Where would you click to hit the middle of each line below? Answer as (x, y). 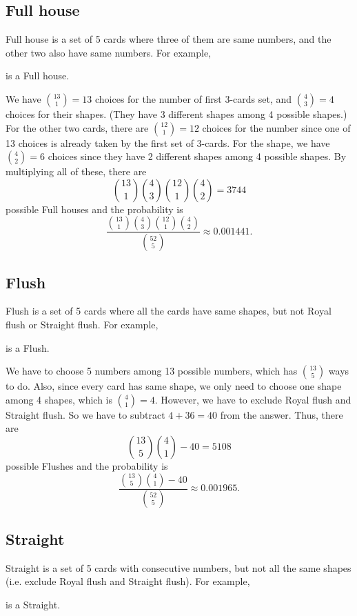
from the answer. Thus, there (282, 414)
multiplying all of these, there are (76, 171)
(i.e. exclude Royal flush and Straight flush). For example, (128, 581)
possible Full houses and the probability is (94, 209)
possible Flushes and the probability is (87, 466)
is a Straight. (33, 604)
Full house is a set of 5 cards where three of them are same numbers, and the (169, 39)
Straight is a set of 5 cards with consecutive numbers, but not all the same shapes (178, 567)
